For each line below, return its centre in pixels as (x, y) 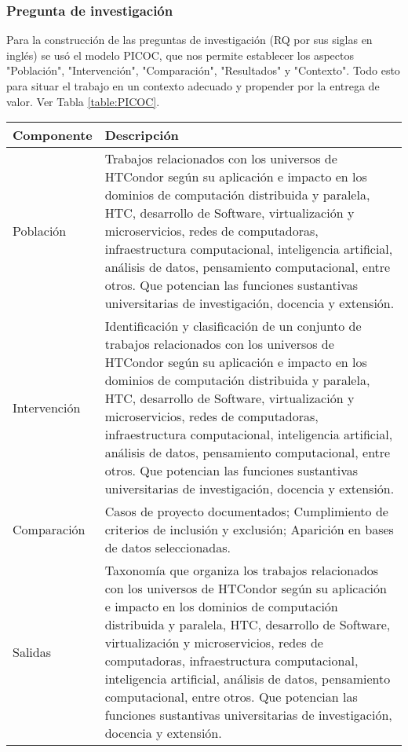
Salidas (32, 651)
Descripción (142, 135)
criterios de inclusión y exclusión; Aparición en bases (249, 530)
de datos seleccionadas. (168, 548)
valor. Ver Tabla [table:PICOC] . (83, 101)
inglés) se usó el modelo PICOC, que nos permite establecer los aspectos (180, 55)
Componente (53, 135)
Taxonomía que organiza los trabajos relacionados (242, 570)
